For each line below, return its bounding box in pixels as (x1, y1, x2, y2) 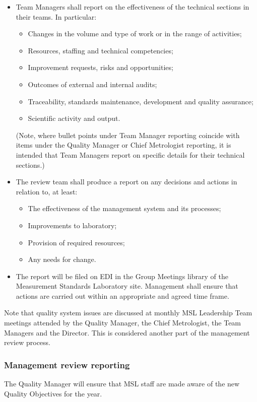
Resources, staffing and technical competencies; (28, 45, 173, 55)
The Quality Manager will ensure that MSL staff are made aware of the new (4, 378, 240, 389)
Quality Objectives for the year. (4, 388, 102, 398)
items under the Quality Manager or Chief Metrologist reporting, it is (16, 140, 231, 150)
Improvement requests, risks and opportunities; (28, 62, 173, 73)
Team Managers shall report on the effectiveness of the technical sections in (16, 2, 249, 12)
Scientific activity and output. (28, 113, 120, 123)
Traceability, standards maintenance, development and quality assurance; (28, 96, 253, 106)
